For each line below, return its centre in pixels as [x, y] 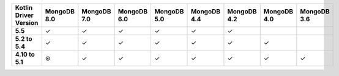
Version [27, 23]
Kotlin [24, 8]
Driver [24, 15]
